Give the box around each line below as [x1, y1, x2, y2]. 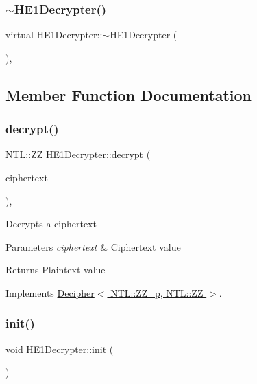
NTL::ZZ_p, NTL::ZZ [110, 285, 204, 300]
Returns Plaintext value [5, 262, 106, 277]
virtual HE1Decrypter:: [5, 27, 103, 42]
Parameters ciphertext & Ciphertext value [5, 239, 181, 253]
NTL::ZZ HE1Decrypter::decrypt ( [5, 147, 151, 161]
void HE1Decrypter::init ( [5, 341, 114, 356]
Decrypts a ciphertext [5, 216, 97, 231]
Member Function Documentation [5, 84, 252, 105]
